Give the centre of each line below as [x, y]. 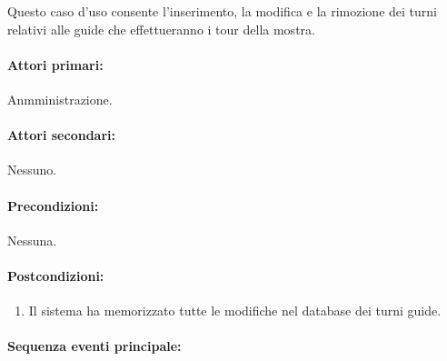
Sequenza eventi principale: [94, 346]
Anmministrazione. [60, 99]
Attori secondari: [61, 135]
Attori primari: [55, 64]
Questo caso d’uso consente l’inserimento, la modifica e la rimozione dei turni [222, 11]
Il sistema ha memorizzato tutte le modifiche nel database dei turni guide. [235, 311]
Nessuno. [32, 170]
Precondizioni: [53, 205]
